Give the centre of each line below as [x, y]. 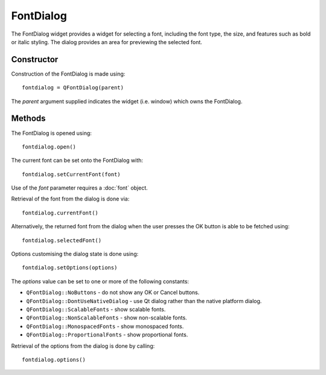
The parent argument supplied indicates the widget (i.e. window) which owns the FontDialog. [127, 101]
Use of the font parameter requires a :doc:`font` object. [79, 188]
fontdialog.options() [54, 360]
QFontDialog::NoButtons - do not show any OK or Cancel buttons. [113, 292]
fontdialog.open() [49, 147]
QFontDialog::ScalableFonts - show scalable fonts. [96, 309]
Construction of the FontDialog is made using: [68, 74]
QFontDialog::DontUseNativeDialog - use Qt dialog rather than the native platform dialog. [144, 301]
